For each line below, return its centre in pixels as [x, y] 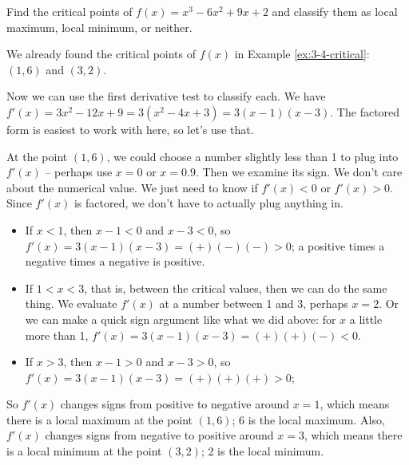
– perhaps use [79, 172]
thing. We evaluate [71, 303]
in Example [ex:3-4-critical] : [302, 54]
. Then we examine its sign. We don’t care [299, 172]
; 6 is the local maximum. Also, [308, 419]
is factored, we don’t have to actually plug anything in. [208, 203]
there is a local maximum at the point [100, 419]
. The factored [365, 111]
